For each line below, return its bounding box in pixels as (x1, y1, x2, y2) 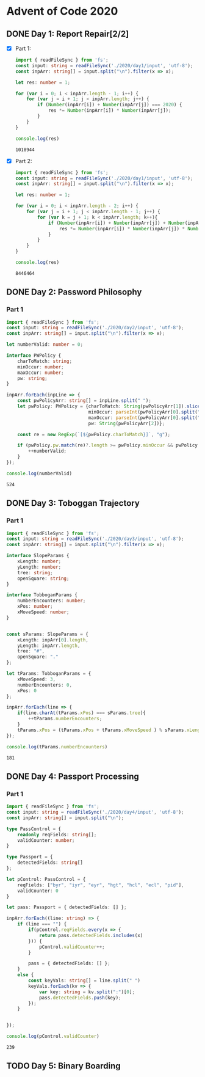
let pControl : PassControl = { (6, 876, 86, 882)
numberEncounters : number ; (17, 597, 86, 604)
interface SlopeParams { (6, 553, 70, 559)
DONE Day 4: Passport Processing (6, 771, 139, 781)
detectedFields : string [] (17, 860, 84, 866)
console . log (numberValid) (6, 470, 72, 476)
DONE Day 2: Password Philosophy (6, 287, 142, 298)
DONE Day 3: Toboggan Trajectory (6, 498, 140, 508)
